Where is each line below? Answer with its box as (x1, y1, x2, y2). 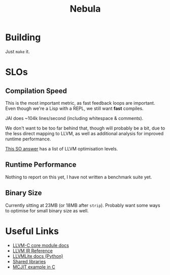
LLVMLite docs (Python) (12, 253, 63, 259)
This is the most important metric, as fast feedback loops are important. (5, 100, 155, 106)
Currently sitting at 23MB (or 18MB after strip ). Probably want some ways (5, 202, 161, 208)
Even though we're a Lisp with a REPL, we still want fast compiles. (5, 105, 144, 111)
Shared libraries (12, 258, 46, 264)
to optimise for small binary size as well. (5, 207, 89, 213)
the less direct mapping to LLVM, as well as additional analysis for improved (5, 130, 164, 136)
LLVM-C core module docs (12, 242, 70, 248)
